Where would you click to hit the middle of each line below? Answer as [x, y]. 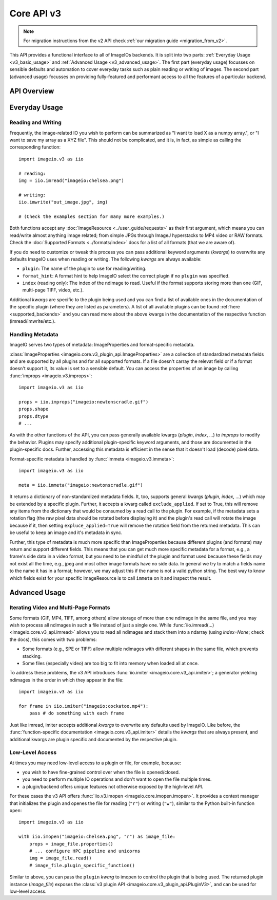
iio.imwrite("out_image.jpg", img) [63, 202]
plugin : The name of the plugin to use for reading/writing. [84, 269]
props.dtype [34, 416]
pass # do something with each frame [76, 713]
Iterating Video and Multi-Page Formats [60, 608]
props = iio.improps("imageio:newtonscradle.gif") [84, 402]
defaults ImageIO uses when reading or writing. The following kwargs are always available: [106, 259]
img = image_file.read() [60, 858]
